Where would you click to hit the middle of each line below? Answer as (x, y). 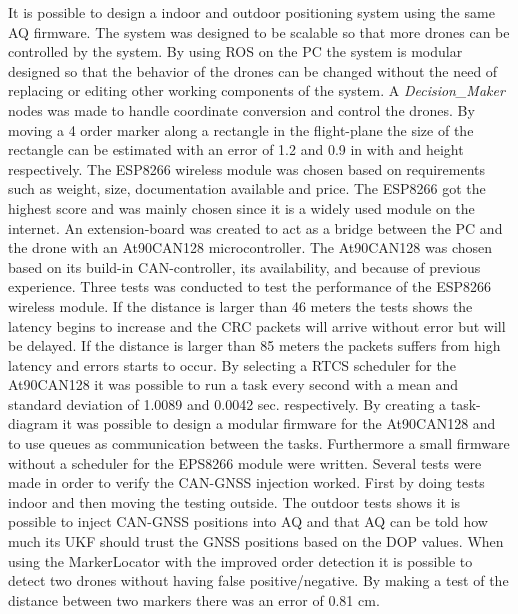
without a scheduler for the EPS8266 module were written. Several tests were (245, 462)
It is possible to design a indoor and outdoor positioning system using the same (251, 12)
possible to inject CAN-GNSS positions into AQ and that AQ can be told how (248, 521)
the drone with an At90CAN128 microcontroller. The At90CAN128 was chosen (250, 247)
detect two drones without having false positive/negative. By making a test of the (258, 580)
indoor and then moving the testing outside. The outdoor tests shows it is (234, 501)
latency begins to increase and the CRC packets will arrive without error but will (257, 325)
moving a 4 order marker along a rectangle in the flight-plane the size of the (241, 129)
